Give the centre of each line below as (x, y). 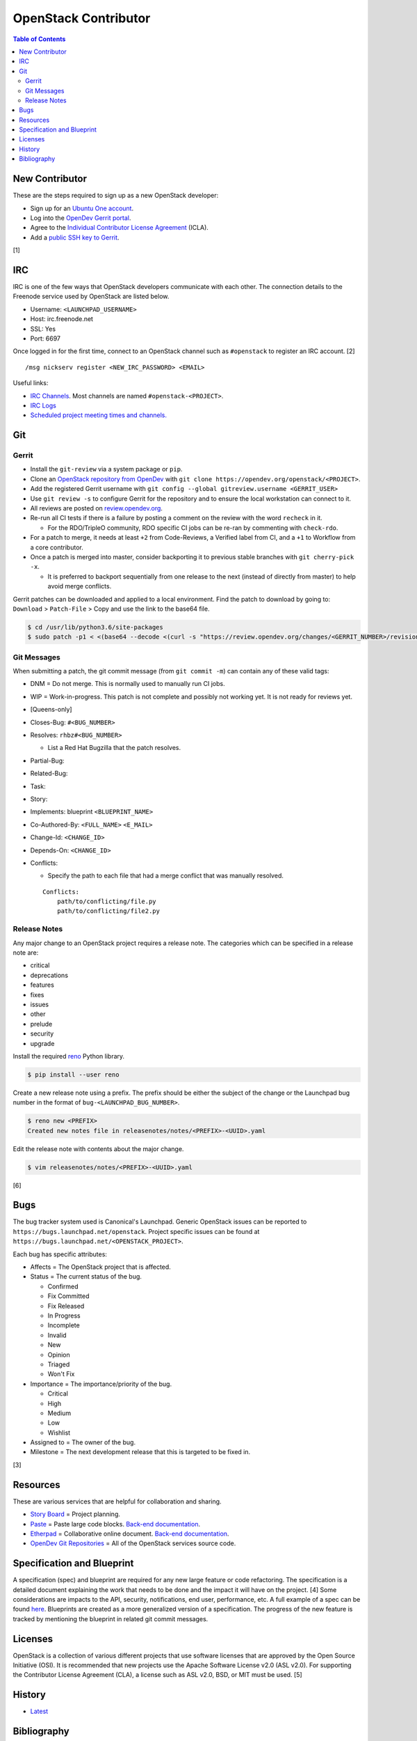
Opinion (59, 1354)
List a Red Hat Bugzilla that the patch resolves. (114, 748)
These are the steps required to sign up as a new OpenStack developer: (116, 196)
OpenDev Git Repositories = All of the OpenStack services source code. (133, 1543)
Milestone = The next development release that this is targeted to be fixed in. (140, 1452)
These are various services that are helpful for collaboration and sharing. (117, 1501)
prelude (41, 1024)
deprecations (49, 975)
